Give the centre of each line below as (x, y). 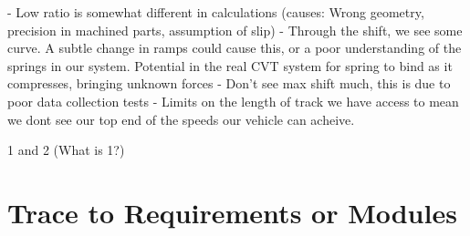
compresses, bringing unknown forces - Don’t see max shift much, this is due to (229, 83)
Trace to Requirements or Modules (232, 212)
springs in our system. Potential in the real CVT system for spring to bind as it (230, 65)
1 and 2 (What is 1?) (66, 150)
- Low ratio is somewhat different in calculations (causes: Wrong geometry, (216, 12)
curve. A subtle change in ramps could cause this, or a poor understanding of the (235, 48)
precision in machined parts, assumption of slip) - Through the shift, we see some (235, 30)
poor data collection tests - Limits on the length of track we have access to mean (233, 101)
